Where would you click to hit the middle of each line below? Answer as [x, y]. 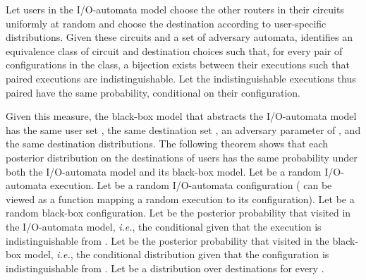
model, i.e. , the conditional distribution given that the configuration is [177, 254]
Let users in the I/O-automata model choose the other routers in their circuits [175, 9]
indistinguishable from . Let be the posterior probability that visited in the [167, 240]
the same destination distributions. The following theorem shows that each [167, 144]
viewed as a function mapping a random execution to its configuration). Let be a [180, 199]
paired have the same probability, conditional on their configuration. [153, 92]
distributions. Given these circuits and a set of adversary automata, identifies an [179, 37]
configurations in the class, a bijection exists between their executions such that [178, 65]
